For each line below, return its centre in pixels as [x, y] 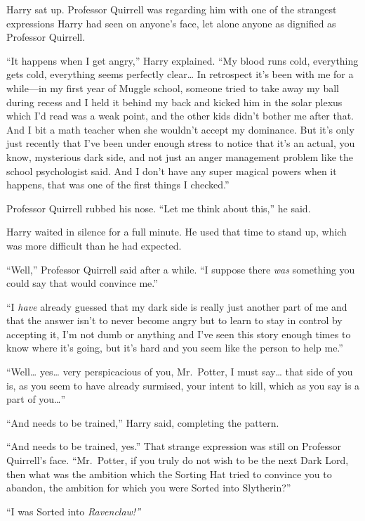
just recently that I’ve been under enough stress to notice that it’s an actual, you [181, 143]
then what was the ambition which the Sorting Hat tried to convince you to [169, 474]
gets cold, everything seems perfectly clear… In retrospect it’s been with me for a [180, 74]
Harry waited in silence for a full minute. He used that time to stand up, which [177, 232]
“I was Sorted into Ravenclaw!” [74, 511]
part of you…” [36, 399]
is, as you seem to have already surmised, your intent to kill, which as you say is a [183, 385]
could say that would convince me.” [82, 283]
